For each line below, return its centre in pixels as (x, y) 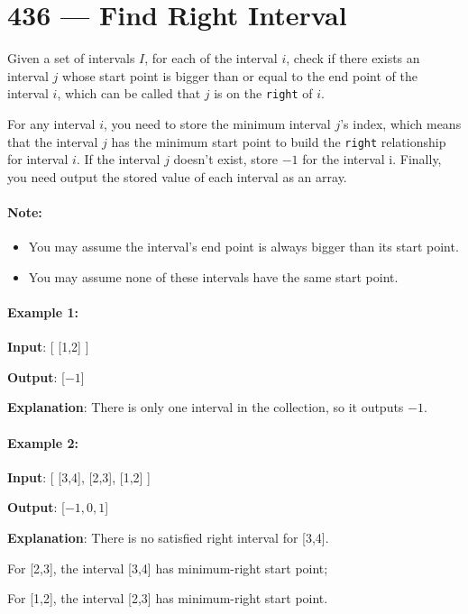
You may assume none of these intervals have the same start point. (213, 276)
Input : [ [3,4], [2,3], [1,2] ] (79, 477)
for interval (38, 159)
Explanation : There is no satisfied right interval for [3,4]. (168, 537)
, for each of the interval (211, 58)
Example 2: (43, 442)
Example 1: (43, 312)
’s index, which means (401, 123)
